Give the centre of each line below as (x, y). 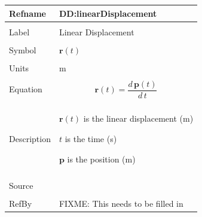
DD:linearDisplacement (108, 13)
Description (30, 139)
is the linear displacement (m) (138, 118)
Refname (27, 13)
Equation (26, 89)
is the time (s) (91, 139)
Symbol (23, 49)
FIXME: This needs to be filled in (121, 203)
